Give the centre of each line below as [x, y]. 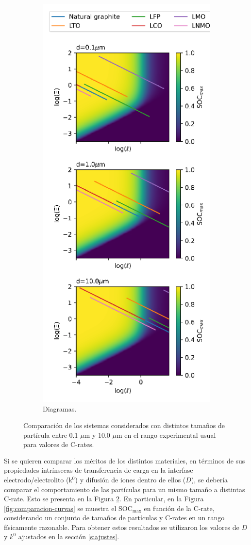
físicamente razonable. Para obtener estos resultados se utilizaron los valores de [122, 527]
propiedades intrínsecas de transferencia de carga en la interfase [99, 470]
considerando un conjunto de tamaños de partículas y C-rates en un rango [114, 518]
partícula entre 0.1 [51, 435]
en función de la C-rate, [179, 508]
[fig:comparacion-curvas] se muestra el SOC [68, 508]
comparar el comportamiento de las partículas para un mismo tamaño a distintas [125, 489]
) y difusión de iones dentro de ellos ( [130, 479]
